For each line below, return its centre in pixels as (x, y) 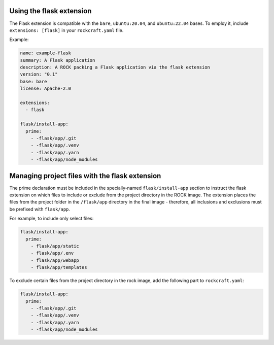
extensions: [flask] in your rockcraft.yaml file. (66, 30)
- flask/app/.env (52, 253)
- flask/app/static (55, 246)
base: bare (33, 81)
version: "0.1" (39, 74)
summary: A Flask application (58, 60)
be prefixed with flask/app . (40, 209)
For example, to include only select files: (52, 219)
